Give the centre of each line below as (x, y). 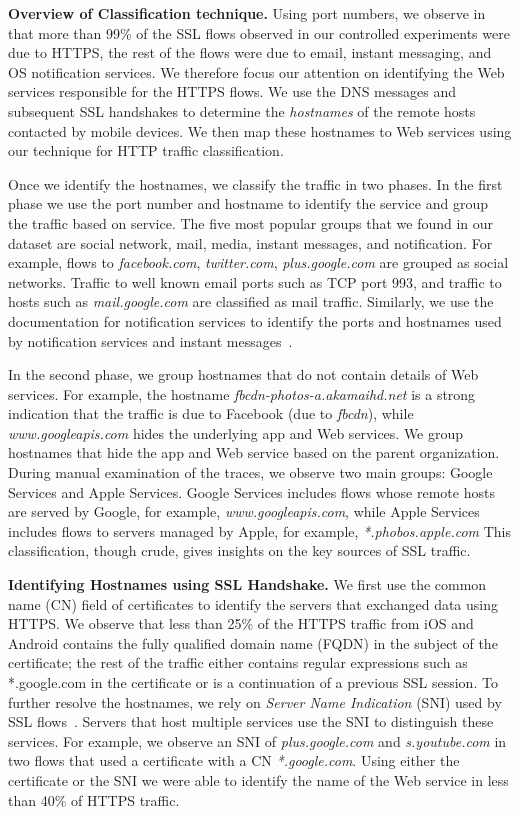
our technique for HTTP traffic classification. (146, 150)
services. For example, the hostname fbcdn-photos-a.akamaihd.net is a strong (242, 393)
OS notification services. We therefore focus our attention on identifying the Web (256, 71)
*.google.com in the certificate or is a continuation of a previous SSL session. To (253, 682)
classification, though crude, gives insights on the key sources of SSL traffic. (239, 550)
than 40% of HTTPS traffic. (94, 799)
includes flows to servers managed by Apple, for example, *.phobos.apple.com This (259, 530)
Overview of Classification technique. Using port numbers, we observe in (247, 13)
